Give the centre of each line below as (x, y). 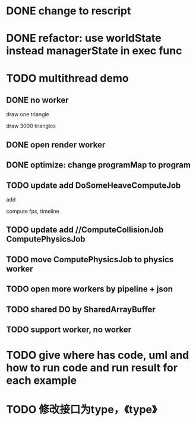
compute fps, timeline (33, 211)
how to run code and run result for (92, 368)
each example (42, 381)
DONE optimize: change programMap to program (99, 165)
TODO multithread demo (67, 78)
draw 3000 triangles (31, 126)
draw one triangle (28, 114)
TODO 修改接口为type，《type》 (82, 410)
